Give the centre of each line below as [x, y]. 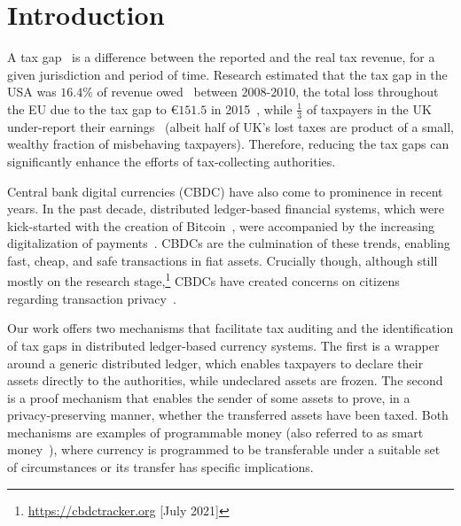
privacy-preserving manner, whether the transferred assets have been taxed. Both [228, 415]
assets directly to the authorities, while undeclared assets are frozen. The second [225, 380]
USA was [32, 92]
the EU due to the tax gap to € [93, 108]
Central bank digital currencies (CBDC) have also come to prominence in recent [225, 191]
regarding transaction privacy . [92, 298]
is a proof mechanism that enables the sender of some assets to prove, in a [209, 397]
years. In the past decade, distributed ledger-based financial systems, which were [226, 209]
